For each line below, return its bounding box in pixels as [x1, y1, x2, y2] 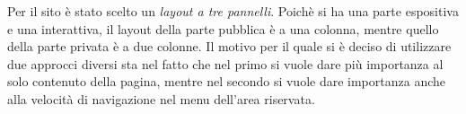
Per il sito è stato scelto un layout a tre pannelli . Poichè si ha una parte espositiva [7, 2, 459, 20]
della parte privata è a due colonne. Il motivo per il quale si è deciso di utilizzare [7, 37, 452, 56]
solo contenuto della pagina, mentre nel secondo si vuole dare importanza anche [7, 72, 445, 91]
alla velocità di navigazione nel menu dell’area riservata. [7, 89, 315, 108]
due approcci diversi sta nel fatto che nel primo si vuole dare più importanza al [7, 54, 444, 73]
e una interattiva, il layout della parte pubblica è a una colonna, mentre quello [7, 19, 439, 38]
